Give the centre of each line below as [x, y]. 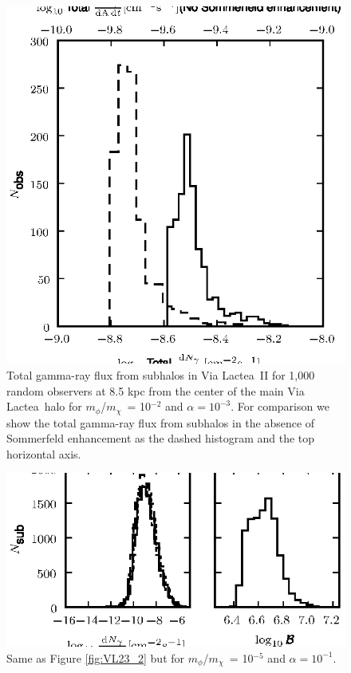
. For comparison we [280, 406]
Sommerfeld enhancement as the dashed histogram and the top [161, 438]
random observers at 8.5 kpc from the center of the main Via [156, 390]
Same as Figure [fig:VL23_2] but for [96, 657]
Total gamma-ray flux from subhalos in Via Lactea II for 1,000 [161, 374]
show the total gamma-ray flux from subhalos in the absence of [161, 422]
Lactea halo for [44, 406]
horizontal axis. [44, 453]
